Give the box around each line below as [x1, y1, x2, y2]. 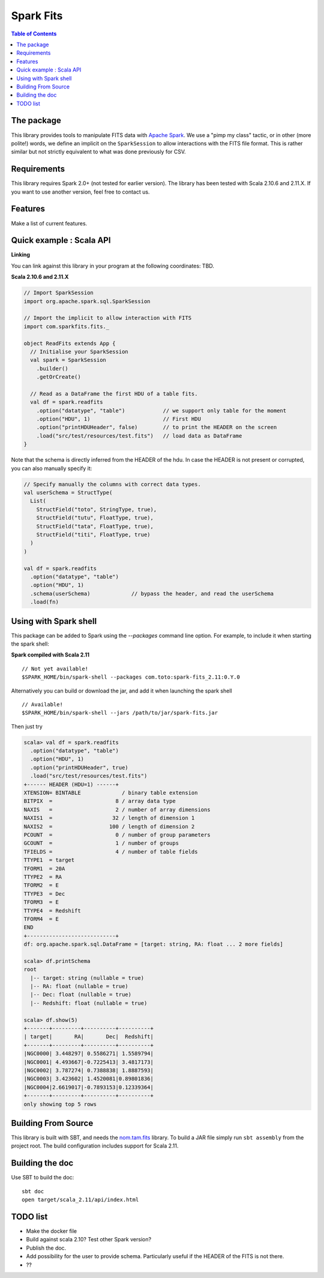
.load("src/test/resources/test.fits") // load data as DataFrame [36, 432, 242, 439]
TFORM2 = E [23, 882, 59, 889]
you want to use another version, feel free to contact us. [11, 188, 150, 195]
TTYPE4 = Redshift [23, 907, 81, 914]
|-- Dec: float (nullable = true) [30, 991, 132, 998]
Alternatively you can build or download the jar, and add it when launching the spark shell [11, 687, 232, 694]
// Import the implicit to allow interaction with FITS [23, 314, 192, 322]
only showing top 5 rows [23, 1101, 97, 1107]
